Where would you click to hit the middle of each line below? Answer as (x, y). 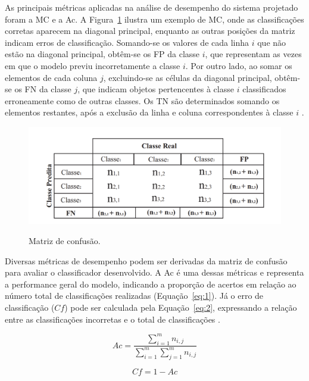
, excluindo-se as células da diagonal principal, (188, 77)
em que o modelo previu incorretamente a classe (93, 65)
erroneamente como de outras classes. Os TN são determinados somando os (142, 100)
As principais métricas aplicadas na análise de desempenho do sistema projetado (152, 7)
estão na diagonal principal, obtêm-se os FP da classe (102, 54)
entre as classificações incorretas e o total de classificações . (113, 319)
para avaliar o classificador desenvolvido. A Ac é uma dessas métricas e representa (154, 272)
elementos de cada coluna (51, 77)
